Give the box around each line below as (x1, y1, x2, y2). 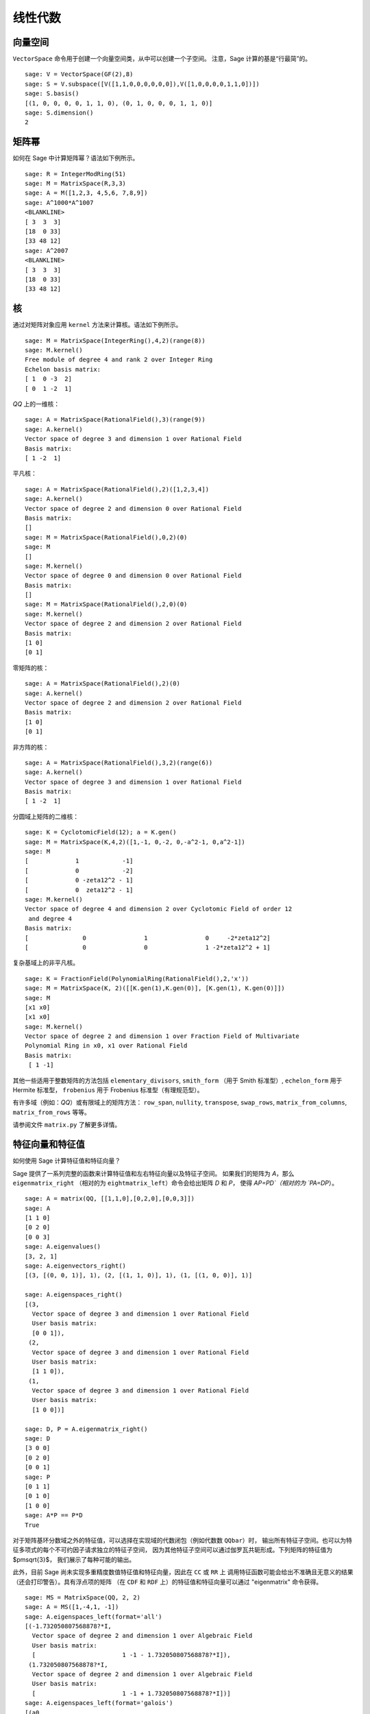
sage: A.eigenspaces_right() (25, 1291, 123, 1299)
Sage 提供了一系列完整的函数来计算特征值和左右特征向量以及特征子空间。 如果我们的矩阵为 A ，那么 (12, 1169, 295, 1177)
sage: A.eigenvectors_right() (25, 1262, 127, 1270)
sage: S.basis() (25, 90, 79, 97)
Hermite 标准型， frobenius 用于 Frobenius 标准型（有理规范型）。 (12, 1086, 203, 1094)
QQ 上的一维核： (12, 400, 60, 408)
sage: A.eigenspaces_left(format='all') (25, 1613, 162, 1621)
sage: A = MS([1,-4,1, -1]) (25, 1603, 119, 1611)
